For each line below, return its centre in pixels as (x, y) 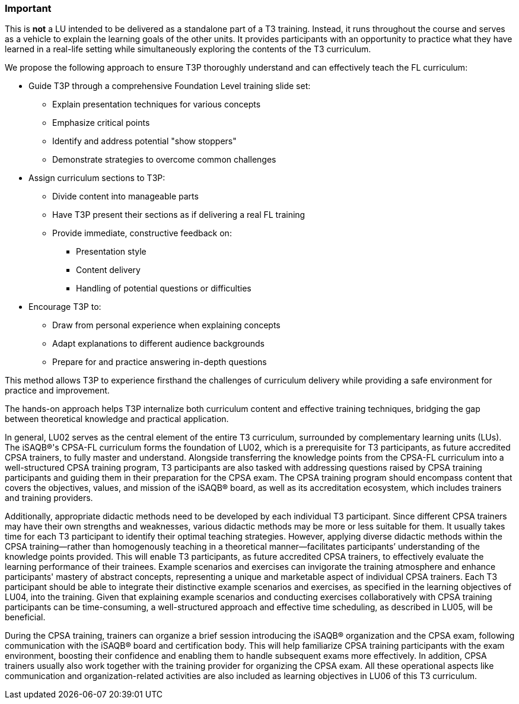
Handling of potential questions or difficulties (164, 288)
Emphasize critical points (101, 123)
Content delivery (108, 270)
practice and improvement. (57, 391)
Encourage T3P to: (65, 307)
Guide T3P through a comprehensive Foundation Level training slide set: (170, 86)
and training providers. (49, 498)
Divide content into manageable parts (125, 196)
